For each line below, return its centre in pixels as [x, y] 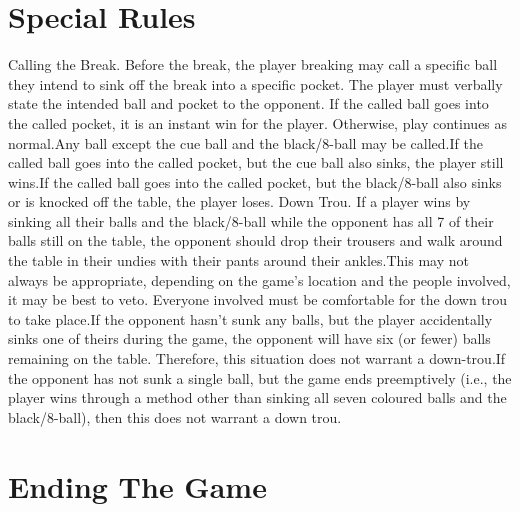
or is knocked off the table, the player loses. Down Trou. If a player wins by [239, 201]
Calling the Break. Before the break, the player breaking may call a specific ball [253, 64]
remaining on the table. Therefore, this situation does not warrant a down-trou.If [257, 358]
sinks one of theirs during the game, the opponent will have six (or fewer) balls [249, 338]
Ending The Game [137, 485]
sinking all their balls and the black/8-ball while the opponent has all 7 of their [251, 220]
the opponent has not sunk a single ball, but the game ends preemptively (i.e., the [260, 377]
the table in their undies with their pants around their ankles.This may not [238, 260]
